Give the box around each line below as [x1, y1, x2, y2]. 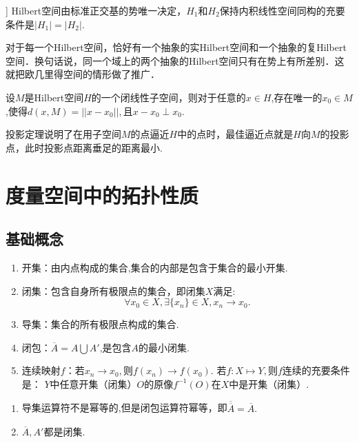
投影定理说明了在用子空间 [6, 127, 121, 141]
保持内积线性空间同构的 [219, 3, 326, 17]
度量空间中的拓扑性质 [6, 181, 199, 209]
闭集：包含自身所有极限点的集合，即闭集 [21, 283, 205, 298]
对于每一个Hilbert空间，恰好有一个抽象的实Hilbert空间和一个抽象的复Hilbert [6, 40, 347, 54]
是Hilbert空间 [24, 90, 84, 104]
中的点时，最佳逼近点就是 [177, 127, 294, 141]
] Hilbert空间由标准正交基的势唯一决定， [6, 3, 187, 17]
